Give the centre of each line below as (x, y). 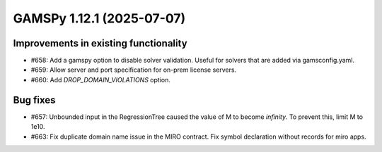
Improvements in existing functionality (100, 43)
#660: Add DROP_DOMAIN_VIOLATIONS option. (101, 80)
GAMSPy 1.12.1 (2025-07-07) (99, 18)
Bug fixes (34, 100)
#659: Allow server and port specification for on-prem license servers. (134, 70)
